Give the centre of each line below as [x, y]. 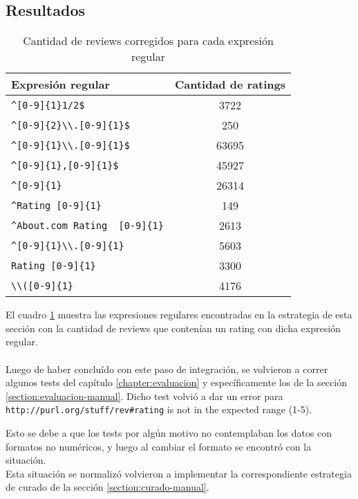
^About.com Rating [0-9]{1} [87, 225]
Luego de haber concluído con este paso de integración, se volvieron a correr [167, 369]
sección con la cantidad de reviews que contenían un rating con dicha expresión [173, 328]
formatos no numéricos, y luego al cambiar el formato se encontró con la [159, 446]
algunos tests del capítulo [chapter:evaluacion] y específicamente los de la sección [176, 382]
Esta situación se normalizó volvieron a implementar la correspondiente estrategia [179, 473]
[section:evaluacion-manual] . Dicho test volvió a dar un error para [144, 396]
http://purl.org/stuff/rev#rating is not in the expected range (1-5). [159, 409]
